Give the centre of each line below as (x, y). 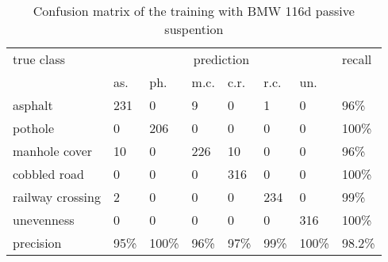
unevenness (44, 220)
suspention (194, 29)
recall (357, 59)
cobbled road (48, 174)
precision (37, 243)
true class (39, 59)
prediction (221, 59)
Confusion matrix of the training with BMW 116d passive (194, 11)
